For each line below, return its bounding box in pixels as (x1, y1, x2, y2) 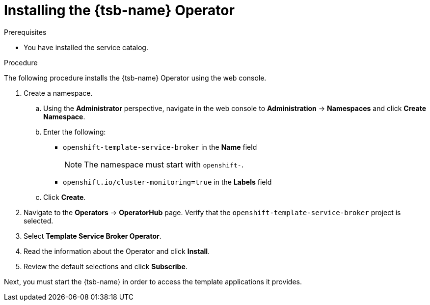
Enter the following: (43, 127, 106, 136)
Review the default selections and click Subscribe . (24, 262, 188, 271)
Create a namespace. (24, 88, 93, 97)
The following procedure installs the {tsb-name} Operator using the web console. (4, 73, 267, 82)
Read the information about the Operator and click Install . (24, 247, 210, 255)
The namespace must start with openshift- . (84, 159, 244, 169)
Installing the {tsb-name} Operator (4, 2, 235, 19)
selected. (24, 216, 54, 225)
